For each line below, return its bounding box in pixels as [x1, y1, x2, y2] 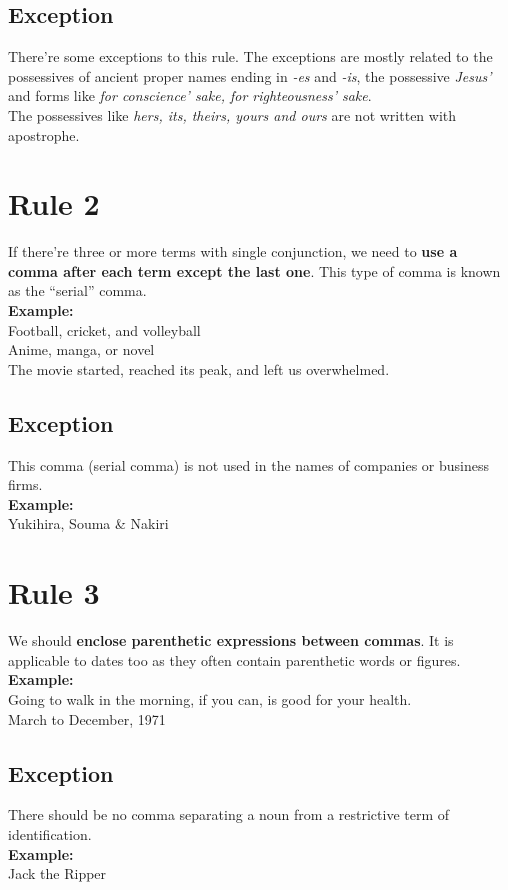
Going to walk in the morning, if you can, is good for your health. [8, 688, 412, 709]
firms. [8, 474, 43, 495]
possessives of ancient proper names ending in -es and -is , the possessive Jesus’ [8, 65, 492, 86]
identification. [8, 823, 92, 844]
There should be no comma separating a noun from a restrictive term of [8, 804, 450, 825]
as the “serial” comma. [8, 280, 147, 301]
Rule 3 [8, 572, 100, 613]
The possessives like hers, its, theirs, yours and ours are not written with [8, 104, 457, 125]
